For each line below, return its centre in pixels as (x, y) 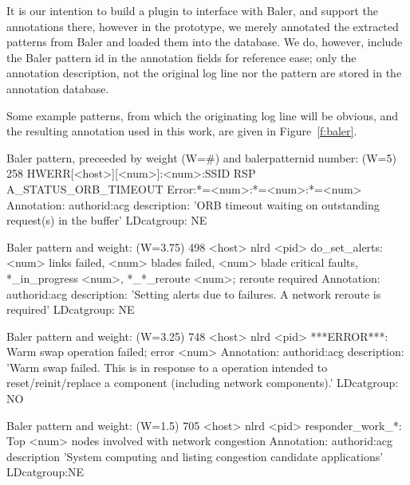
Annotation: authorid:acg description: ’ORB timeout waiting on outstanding (193, 204)
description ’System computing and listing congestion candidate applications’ (195, 456)
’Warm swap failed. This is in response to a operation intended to (167, 367)
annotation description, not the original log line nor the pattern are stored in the (204, 73)
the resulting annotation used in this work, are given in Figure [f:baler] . (182, 131)
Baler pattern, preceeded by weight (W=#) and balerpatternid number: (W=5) (201, 157)
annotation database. (58, 88)
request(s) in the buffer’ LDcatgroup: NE (107, 220)
